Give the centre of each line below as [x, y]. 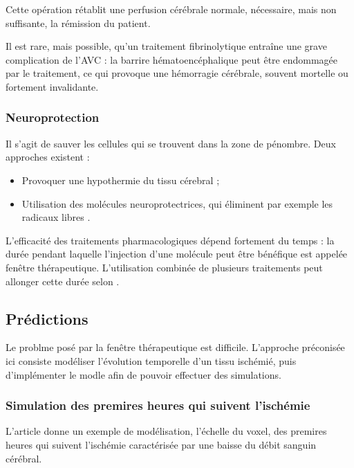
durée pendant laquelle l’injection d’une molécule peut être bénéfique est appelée [177, 254]
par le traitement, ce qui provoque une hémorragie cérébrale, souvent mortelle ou [177, 73]
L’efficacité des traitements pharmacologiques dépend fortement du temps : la [170, 240]
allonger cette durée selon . [63, 281]
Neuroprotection [53, 117]
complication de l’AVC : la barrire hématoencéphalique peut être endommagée [172, 59]
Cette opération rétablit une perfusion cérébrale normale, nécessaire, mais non [171, 9]
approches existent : [48, 157]
